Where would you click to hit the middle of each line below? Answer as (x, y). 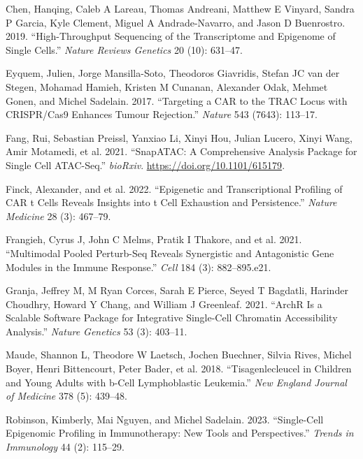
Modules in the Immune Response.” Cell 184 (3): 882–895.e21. (138, 267)
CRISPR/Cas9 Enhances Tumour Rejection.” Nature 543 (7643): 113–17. (162, 114)
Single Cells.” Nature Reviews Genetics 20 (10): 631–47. (124, 49)
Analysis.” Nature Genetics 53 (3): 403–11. (97, 331)
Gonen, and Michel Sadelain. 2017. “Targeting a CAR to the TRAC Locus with (177, 100)
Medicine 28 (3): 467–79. (58, 216)
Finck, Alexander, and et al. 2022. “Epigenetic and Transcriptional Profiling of (174, 188)
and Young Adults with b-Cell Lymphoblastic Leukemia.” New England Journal (176, 382)
